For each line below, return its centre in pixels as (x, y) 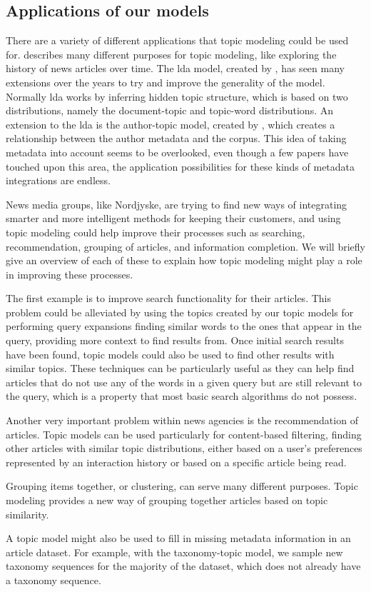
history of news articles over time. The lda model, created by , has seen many (175, 68)
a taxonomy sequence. (54, 580)
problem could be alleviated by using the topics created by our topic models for (180, 312)
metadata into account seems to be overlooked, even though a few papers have (177, 152)
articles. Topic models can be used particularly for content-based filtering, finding (184, 434)
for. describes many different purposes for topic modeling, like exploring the (171, 54)
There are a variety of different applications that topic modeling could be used (177, 40)
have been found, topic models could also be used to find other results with (170, 354)
